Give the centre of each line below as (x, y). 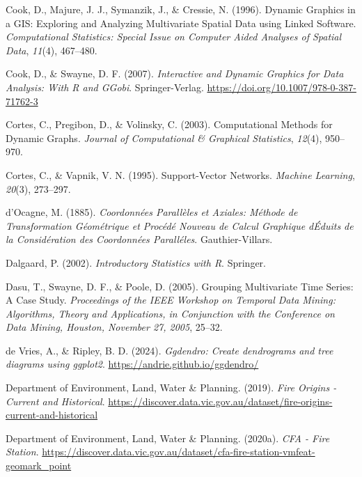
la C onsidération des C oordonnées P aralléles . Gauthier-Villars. (139, 239)
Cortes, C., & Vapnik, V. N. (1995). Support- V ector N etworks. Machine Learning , (180, 174)
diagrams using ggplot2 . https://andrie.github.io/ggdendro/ (132, 364)
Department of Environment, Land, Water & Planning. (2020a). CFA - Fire (168, 438)
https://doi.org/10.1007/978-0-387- (282, 87)
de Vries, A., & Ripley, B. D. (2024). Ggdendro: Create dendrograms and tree (170, 350)
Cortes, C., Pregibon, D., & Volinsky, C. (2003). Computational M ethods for (169, 124)
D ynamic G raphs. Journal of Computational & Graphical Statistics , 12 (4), (164, 138)
